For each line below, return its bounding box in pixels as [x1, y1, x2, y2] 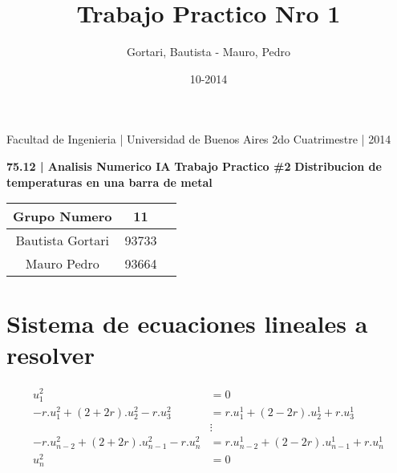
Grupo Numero [13, 207, 112, 226]
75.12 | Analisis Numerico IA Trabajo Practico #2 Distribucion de [6, 157, 382, 174]
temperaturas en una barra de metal [6, 173, 213, 190]
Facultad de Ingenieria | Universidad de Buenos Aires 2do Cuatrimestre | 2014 [6, 131, 391, 148]
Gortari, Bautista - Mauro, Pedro [126, 43, 291, 60]
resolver [6, 338, 95, 371]
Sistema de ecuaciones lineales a [6, 307, 368, 340]
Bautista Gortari [15, 231, 110, 250]
